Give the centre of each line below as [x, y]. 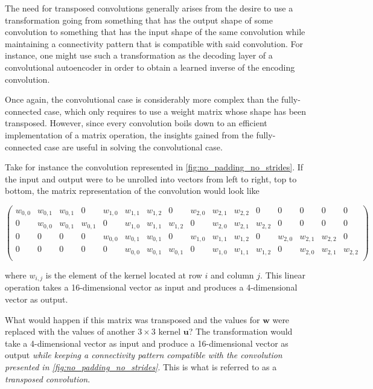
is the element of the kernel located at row [124, 275]
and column [232, 275]
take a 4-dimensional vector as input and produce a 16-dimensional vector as [147, 343]
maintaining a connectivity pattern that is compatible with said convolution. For [154, 43]
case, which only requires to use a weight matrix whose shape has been [175, 111]
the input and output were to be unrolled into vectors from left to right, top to [151, 178]
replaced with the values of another [70, 331]
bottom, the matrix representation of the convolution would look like [132, 191]
